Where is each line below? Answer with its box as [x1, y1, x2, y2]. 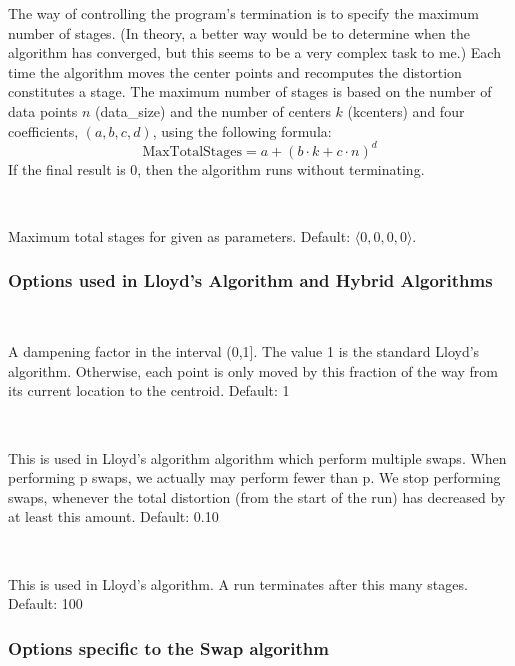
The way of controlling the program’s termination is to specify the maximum [8, 3, 479, 23]
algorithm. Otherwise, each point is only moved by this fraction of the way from [8, 360, 498, 381]
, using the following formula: [152, 120, 332, 141]
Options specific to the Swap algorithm [8, 635, 329, 660]
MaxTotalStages [142, 144, 243, 159]
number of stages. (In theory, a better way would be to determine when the [8, 22, 470, 43]
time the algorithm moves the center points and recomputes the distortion [8, 61, 462, 82]
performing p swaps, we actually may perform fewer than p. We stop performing [8, 467, 501, 488]
